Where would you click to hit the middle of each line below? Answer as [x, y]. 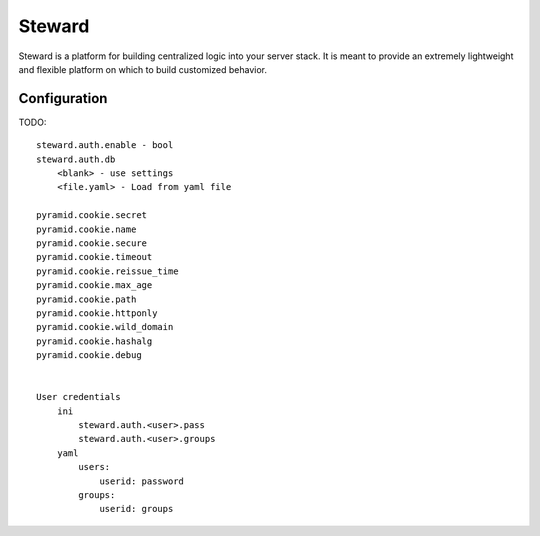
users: [94, 467]
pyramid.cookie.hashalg [94, 341]
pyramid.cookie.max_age [94, 285]
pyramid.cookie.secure [92, 243]
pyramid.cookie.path [86, 299]
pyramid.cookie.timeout [94, 257]
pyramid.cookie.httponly [97, 313]
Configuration [63, 98]
